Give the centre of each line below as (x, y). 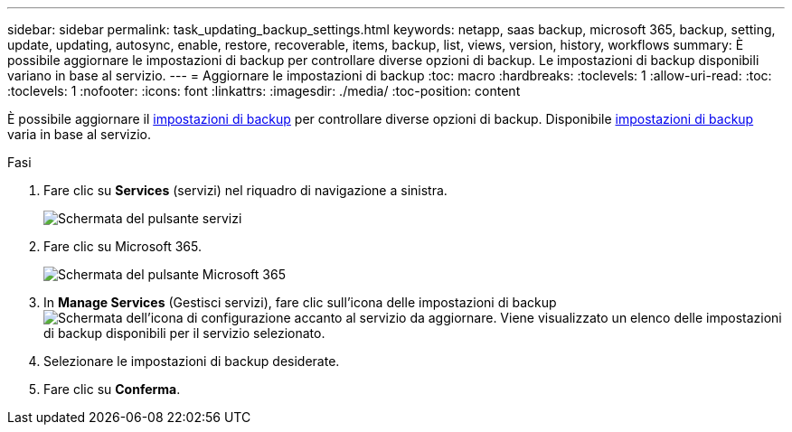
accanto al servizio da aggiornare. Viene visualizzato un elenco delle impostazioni (538, 318)
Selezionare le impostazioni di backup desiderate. (192, 361)
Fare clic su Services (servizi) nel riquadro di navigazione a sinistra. (245, 190)
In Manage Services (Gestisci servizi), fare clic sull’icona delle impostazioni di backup (300, 302)
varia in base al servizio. (79, 134)
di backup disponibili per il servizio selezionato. (184, 333)
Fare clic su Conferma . (112, 389)
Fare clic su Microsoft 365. (123, 246)
